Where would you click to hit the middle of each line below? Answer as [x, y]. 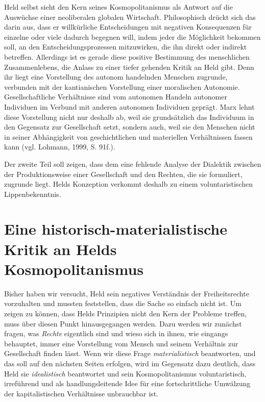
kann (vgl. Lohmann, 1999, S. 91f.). [60, 147]
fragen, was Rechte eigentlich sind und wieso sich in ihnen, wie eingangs [116, 333]
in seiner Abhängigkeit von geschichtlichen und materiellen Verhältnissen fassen [128, 136]
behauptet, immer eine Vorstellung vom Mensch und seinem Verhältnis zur [121, 343]
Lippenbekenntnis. [33, 194]
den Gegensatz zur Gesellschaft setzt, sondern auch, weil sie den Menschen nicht [130, 127]
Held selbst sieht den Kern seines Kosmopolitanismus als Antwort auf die [118, 7]
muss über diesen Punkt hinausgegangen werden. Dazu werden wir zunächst [123, 323]
